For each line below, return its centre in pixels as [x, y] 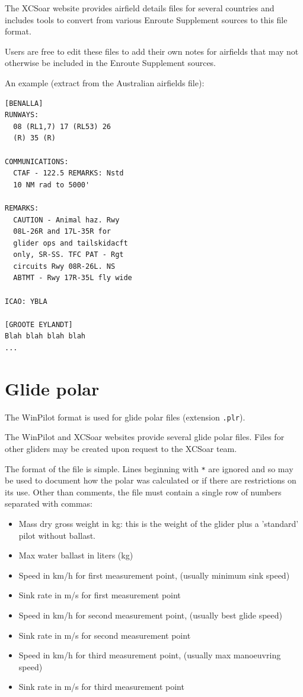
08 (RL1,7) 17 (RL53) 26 [62, 126]
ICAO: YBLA [26, 301]
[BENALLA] [24, 103]
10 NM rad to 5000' [52, 185]
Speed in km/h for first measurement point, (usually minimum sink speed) [154, 575]
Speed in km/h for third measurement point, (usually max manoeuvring [150, 655]
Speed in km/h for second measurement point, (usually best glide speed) [150, 615]
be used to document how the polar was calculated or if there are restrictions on [151, 480]
